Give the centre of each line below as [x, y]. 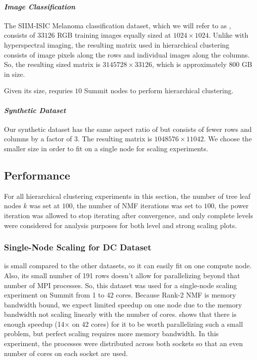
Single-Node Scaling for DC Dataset [78, 247]
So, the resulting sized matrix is [52, 64]
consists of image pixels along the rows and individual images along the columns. [127, 54]
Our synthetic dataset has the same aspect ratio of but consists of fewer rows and [128, 129]
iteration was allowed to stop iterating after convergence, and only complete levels [129, 215]
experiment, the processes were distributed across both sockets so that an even [124, 343]
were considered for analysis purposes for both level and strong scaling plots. [121, 225]
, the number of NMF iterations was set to [137, 206]
